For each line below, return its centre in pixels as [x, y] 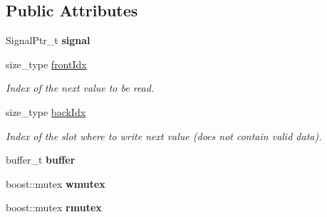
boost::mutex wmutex [56, 183]
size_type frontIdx [46, 64]
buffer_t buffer [41, 160]
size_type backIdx [46, 111]
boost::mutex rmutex [54, 207]
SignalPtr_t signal [48, 40]
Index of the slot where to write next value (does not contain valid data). [164, 136]
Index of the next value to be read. [80, 88]
